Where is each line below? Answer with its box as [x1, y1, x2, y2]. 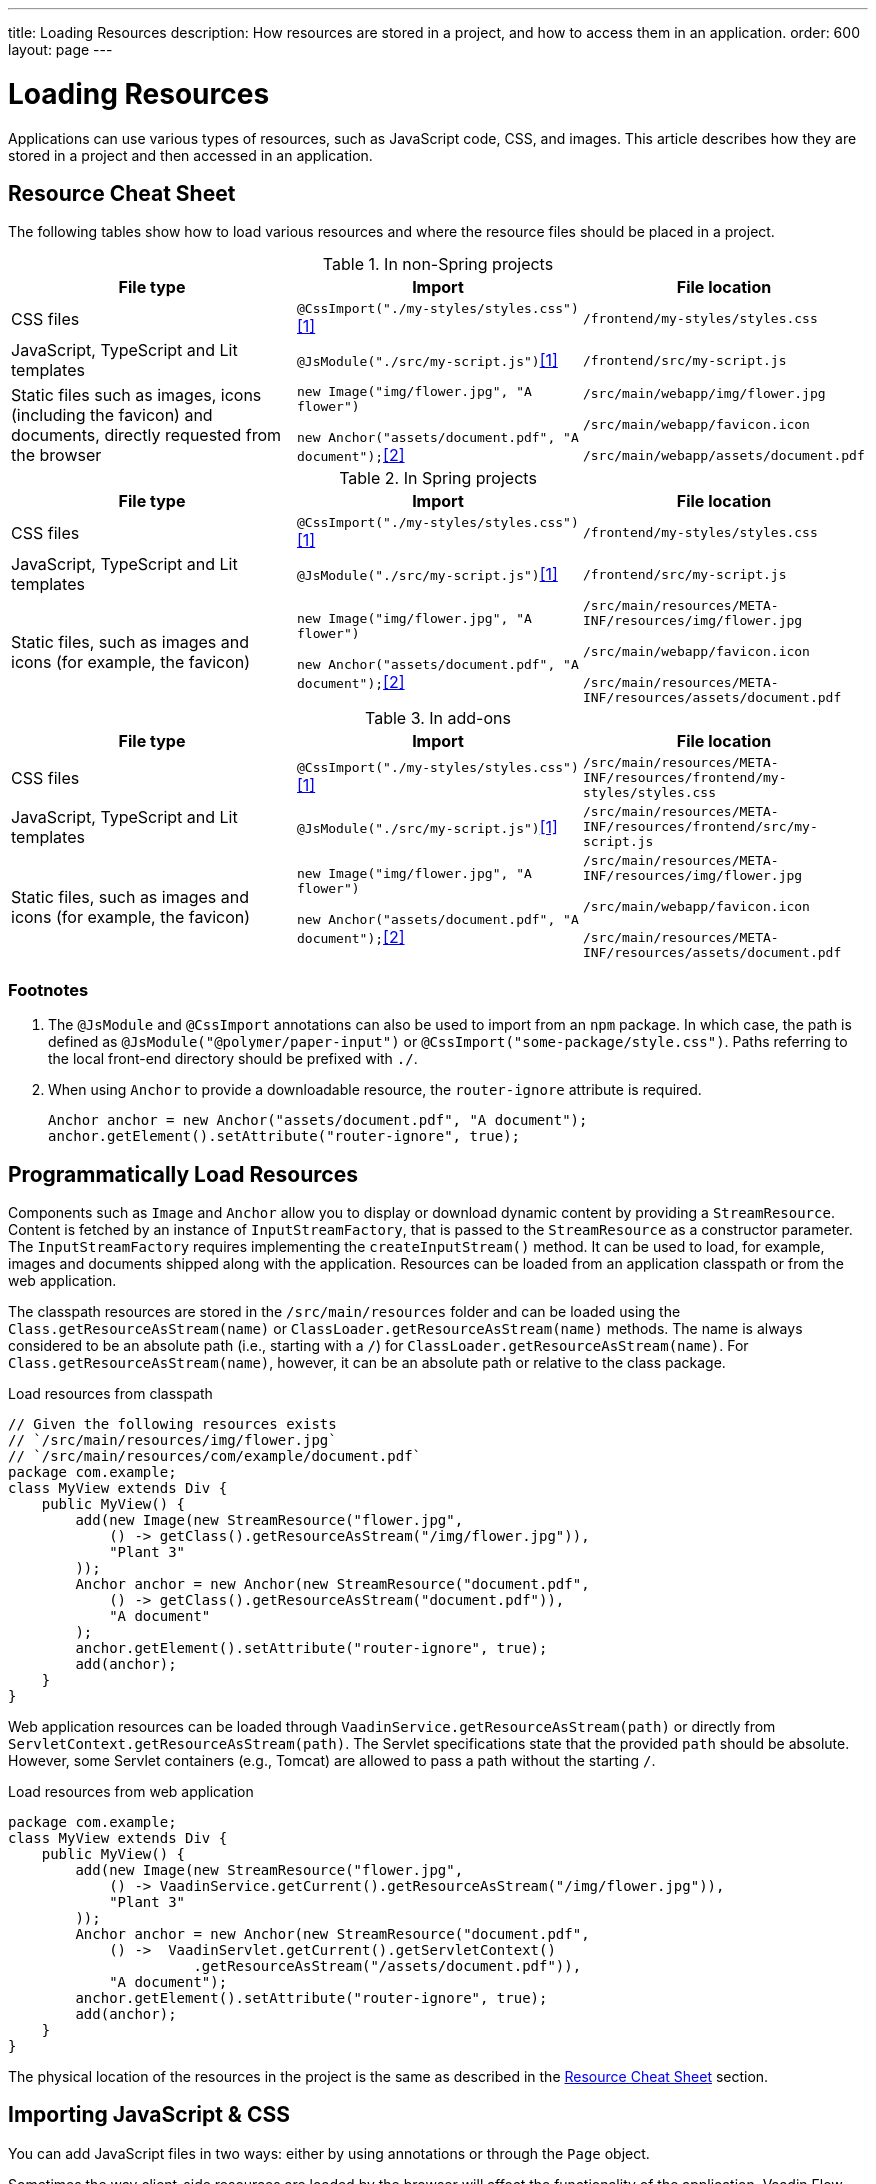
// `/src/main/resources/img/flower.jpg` [8, 1431, 337, 1448]
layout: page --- [8, 41, 113, 58]
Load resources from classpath [8, 1384, 213, 1402]
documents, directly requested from [11, 424, 282, 445]
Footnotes [8, 979, 89, 1000]
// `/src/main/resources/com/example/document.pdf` [8, 1447, 422, 1464]
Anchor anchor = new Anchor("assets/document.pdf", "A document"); [48, 1112, 588, 1129]
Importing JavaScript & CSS [8, 2102, 290, 2128]
